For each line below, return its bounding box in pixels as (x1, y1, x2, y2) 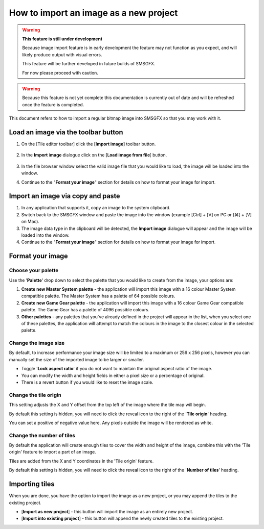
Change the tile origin (9, 391, 62, 398)
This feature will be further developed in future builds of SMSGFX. (22, 61, 155, 67)
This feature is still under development (22, 36, 103, 42)
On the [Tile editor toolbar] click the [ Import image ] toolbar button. (21, 141, 156, 147)
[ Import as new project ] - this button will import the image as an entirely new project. (21, 508, 193, 514)
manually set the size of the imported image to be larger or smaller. (9, 356, 144, 362)
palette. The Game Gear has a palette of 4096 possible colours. (21, 307, 150, 313)
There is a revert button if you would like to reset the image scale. (21, 379, 154, 385)
